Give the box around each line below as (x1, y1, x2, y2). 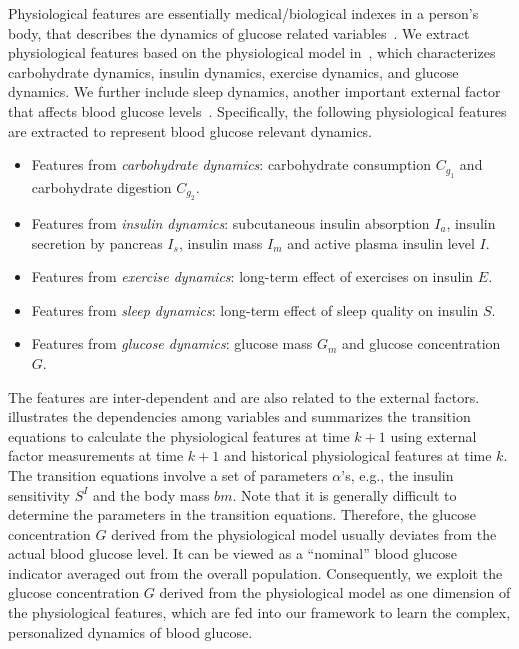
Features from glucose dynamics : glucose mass (31, 333, 313, 354)
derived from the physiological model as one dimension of (159, 582, 511, 603)
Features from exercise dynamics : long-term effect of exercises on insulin (31, 266, 474, 287)
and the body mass (93, 484, 210, 505)
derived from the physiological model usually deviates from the (111, 523, 497, 544)
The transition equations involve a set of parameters (8, 464, 328, 485)
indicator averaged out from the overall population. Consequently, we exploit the (8, 562, 503, 583)
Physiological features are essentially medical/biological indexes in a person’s (8, 3, 479, 23)
